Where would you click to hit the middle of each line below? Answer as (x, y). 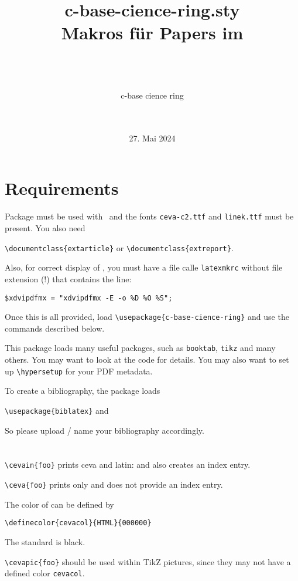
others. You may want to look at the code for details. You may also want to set (147, 359)
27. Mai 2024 (152, 138)
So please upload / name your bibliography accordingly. (105, 430)
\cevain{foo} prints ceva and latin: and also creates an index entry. (128, 465)
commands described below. (55, 328)
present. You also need (45, 228)
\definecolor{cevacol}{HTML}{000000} (78, 523)
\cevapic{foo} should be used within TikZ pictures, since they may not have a (148, 561)
